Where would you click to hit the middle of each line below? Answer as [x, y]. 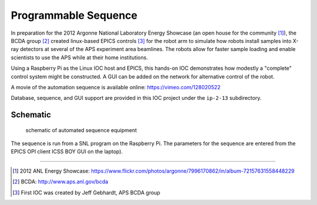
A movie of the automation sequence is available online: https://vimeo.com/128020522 [116, 87]
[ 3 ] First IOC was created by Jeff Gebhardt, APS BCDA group [87, 192]
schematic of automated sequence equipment [81, 130]
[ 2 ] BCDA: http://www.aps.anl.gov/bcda [60, 182]
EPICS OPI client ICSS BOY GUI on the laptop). [67, 152]
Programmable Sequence [74, 15]
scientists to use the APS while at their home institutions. [79, 57]
